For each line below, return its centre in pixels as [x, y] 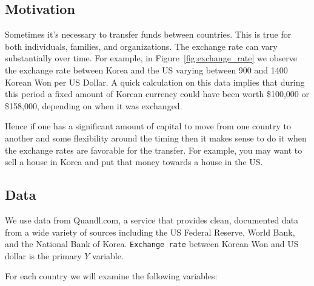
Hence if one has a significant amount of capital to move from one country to [148, 126]
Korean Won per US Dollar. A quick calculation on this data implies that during [155, 82]
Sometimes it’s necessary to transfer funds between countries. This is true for [148, 34]
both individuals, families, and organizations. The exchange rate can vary [141, 46]
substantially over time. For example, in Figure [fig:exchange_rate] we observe [151, 58]
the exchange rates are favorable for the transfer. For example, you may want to [154, 150]
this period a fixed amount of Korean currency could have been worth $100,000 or [157, 94]
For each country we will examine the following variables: [111, 276]
